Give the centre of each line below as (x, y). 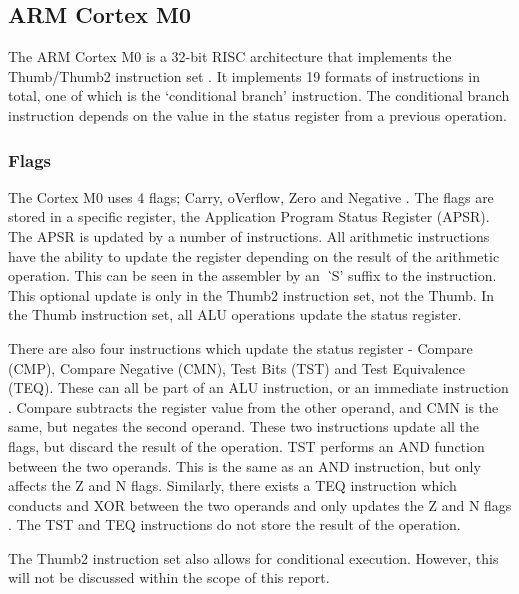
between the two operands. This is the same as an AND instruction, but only (244, 465)
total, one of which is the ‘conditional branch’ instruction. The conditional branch (259, 95)
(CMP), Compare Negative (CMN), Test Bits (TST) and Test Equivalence (236, 367)
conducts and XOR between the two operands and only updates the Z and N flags (260, 504)
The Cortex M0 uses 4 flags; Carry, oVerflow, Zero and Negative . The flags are (251, 196)
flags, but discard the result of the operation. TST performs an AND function (246, 445)
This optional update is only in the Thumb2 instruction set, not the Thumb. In (251, 294)
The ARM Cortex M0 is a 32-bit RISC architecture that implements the (230, 56)
